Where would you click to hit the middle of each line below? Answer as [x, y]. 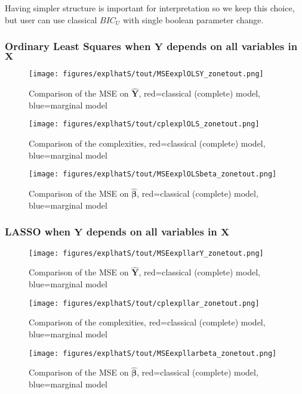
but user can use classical [51, 19]
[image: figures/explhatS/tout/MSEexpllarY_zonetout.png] [146, 253]
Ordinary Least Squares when [78, 46]
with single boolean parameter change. [193, 19]
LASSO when [38, 232]
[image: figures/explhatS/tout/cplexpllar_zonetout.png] [144, 303]
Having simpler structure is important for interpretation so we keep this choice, [150, 8]
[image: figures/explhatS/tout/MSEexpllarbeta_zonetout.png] [153, 353]
